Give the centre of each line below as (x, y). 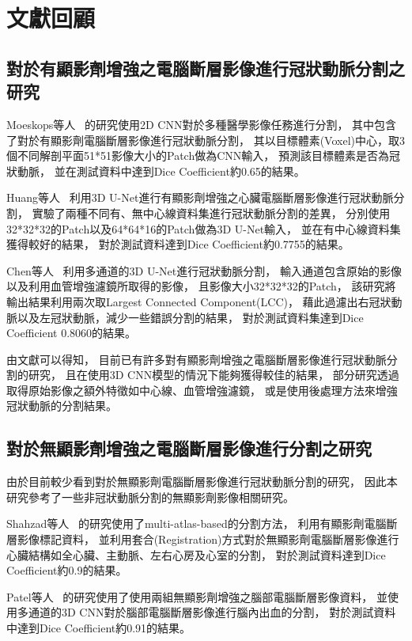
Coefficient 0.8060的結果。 (72, 333)
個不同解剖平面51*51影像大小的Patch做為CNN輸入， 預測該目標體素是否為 (198, 156)
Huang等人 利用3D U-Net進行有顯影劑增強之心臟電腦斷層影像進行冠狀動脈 (200, 197)
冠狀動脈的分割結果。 (62, 406)
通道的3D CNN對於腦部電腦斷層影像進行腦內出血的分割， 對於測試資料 (212, 612)
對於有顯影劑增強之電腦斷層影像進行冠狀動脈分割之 (206, 68)
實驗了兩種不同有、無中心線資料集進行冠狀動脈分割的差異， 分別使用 (211, 212)
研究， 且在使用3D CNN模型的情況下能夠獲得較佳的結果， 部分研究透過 (214, 375)
